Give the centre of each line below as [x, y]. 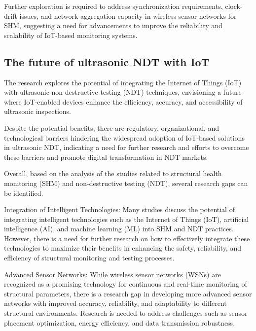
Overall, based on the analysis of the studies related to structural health [113, 173]
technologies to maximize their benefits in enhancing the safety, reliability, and [123, 248]
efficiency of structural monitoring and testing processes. [89, 258]
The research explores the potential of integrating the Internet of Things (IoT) [123, 82]
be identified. [24, 193]
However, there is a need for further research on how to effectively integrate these [127, 238]
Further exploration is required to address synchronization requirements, [113, 6]
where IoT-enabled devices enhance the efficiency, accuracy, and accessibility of [123, 101]
